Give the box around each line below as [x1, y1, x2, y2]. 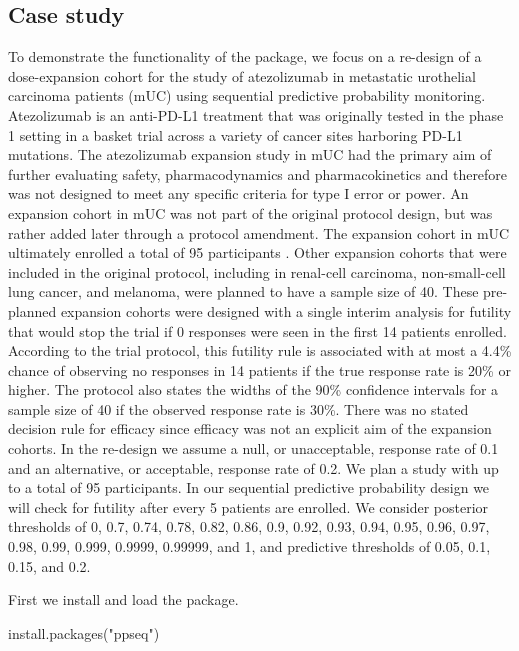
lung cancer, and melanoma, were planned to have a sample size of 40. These [8, 281, 479, 302]
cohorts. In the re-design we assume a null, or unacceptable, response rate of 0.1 [8, 438, 499, 459]
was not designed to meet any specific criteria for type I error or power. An [8, 183, 469, 204]
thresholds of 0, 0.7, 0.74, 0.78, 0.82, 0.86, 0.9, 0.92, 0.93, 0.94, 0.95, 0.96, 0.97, [8, 516, 490, 537]
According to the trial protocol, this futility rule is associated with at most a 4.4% [8, 340, 512, 361]
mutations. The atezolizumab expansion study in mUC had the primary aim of [8, 144, 492, 165]
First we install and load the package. [8, 589, 239, 610]
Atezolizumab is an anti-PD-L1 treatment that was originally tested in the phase [8, 104, 504, 125]
